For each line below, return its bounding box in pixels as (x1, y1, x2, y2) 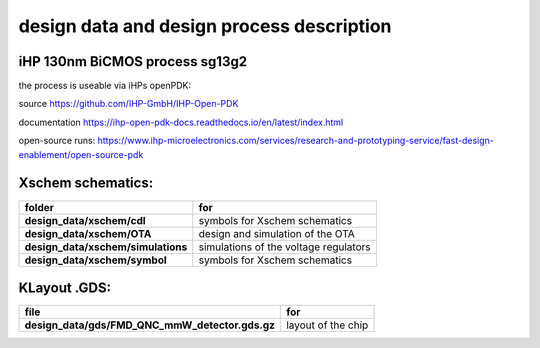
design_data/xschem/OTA (24, 226, 152, 240)
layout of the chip (286, 318, 369, 332)
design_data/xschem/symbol (24, 253, 167, 267)
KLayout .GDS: (18, 279, 112, 296)
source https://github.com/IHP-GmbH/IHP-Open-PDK (18, 98, 239, 110)
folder (24, 200, 55, 214)
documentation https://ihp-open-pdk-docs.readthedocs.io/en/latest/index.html (18, 116, 344, 128)
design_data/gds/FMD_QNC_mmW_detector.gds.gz (24, 318, 275, 332)
